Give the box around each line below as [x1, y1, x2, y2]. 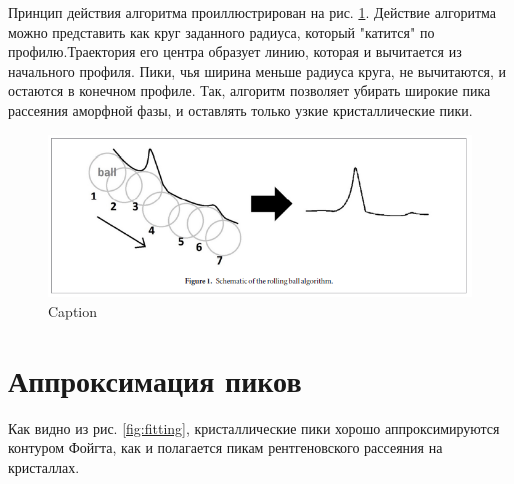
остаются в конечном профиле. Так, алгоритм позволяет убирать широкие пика [8, 80, 491, 101]
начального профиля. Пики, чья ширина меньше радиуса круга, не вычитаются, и [8, 60, 507, 81]
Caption [48, 300, 98, 321]
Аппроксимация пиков [8, 359, 302, 400]
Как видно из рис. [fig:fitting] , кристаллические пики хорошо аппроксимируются [8, 417, 500, 438]
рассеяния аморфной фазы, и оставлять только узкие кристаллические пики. [8, 99, 473, 120]
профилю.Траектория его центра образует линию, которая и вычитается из [8, 41, 462, 62]
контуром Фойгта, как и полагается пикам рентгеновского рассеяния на [8, 437, 443, 458]
